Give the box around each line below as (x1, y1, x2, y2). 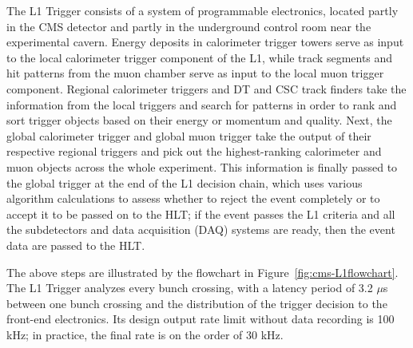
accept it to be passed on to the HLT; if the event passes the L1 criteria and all (6, 205, 395, 222)
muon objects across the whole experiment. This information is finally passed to (6, 158, 398, 175)
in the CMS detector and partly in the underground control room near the (6, 18, 371, 34)
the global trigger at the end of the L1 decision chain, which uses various (6, 174, 363, 191)
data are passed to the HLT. (6, 236, 145, 253)
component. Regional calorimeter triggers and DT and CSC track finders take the (6, 80, 407, 97)
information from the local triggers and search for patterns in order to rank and (6, 96, 397, 113)
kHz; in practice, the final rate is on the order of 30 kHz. (6, 326, 284, 342)
